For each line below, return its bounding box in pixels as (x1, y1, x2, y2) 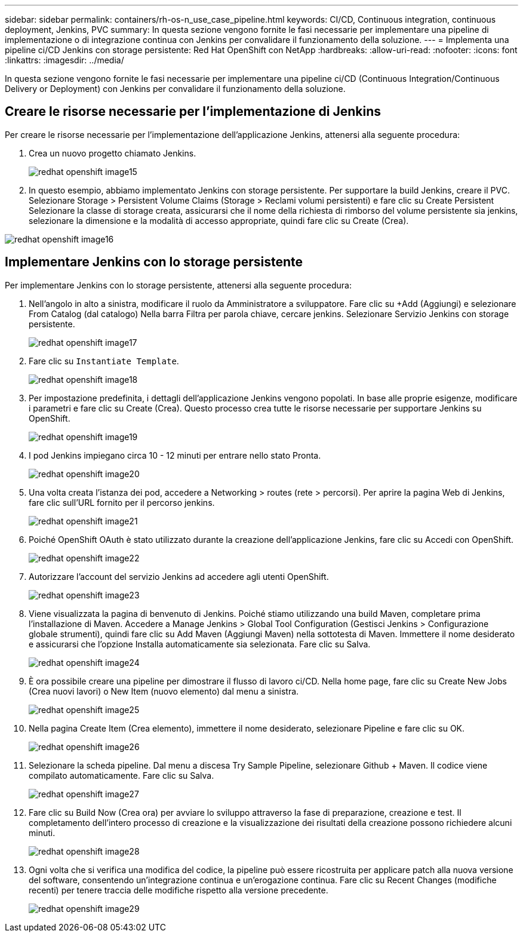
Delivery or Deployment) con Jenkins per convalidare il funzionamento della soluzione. (5, 84, 346, 94)
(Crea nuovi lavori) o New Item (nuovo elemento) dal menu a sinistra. (29, 686, 299, 696)
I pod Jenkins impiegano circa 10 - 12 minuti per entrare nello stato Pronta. (29, 450, 321, 460)
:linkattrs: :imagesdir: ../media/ (5, 55, 124, 65)
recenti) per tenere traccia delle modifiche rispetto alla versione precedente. (29, 884, 328, 895)
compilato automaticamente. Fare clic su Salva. (29, 770, 214, 781)
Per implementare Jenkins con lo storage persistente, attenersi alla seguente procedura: (5, 279, 352, 290)
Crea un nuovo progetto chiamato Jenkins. (29, 148, 196, 158)
